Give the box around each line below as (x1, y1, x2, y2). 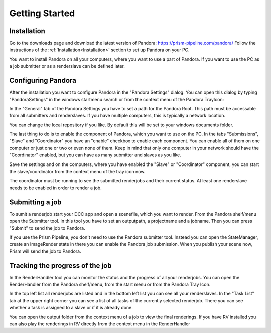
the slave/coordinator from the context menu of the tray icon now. (9, 169, 146, 175)
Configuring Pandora (9, 76, 76, 85)
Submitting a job (9, 198, 62, 206)
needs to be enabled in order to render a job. (9, 185, 102, 191)
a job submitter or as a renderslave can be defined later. (9, 63, 125, 69)
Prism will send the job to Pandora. (9, 248, 81, 254)
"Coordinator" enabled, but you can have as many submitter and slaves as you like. (9, 152, 181, 158)
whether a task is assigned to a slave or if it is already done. (9, 305, 133, 311)
